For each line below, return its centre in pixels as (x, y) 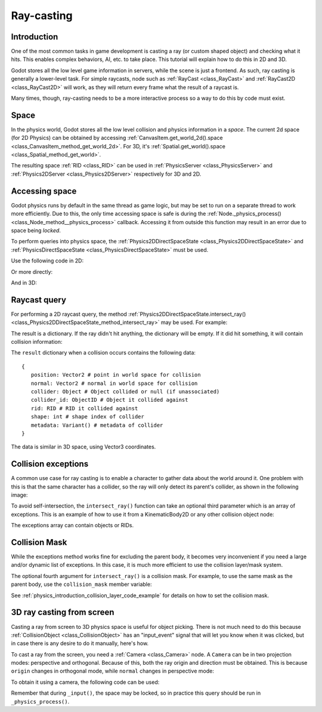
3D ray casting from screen (63, 612)
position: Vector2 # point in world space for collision (116, 375)
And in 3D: (24, 282)
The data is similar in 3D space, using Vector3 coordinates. (83, 447)
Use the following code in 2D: (47, 261)
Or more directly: (32, 271)
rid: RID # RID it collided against (84, 408)
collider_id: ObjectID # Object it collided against (109, 400)
